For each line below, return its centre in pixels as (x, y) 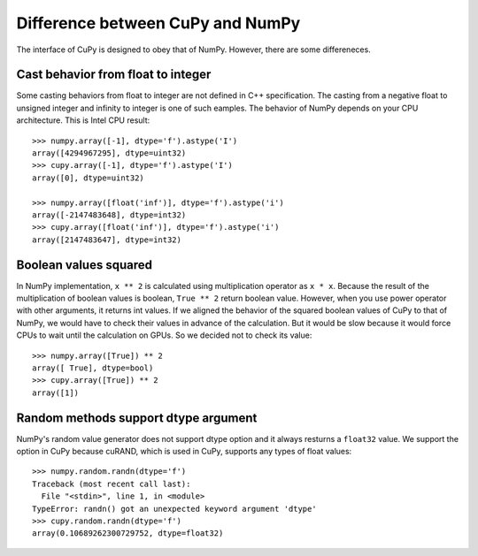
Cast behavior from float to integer (114, 75)
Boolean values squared (84, 265)
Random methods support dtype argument (137, 418)
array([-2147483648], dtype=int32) (109, 215)
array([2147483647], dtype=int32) (107, 240)
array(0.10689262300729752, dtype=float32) (128, 533)
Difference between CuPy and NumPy (158, 23)
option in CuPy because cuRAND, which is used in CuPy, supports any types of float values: (184, 452)
